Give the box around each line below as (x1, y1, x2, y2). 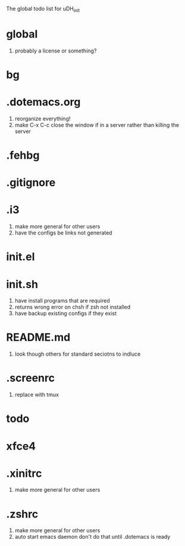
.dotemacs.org (6, 95, 81, 109)
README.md (6, 331, 71, 344)
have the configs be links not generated (14, 229, 112, 236)
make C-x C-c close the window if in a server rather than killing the (14, 121, 180, 128)
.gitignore (6, 176, 56, 190)
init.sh (6, 277, 39, 291)
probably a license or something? (14, 47, 97, 54)
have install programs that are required (14, 297, 110, 304)
